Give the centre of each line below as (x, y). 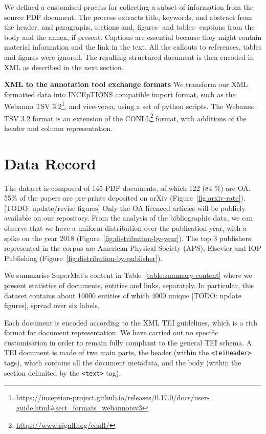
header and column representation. (59, 128)
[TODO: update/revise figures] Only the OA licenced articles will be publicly (125, 208)
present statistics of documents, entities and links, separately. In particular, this (129, 285)
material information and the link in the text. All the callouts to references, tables (133, 47)
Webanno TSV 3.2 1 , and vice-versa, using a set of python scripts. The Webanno (129, 105)
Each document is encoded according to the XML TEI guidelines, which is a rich (131, 322)
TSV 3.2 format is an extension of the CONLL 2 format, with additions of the (125, 117)
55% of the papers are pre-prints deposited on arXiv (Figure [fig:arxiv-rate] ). (125, 198)
